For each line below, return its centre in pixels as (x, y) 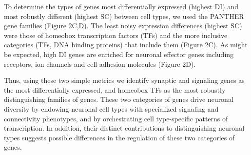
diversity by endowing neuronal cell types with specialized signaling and (111, 108)
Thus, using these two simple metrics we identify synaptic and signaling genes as (124, 80)
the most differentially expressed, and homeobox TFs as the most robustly (115, 89)
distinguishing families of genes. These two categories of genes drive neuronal (119, 99)
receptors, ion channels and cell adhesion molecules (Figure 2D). (100, 64)
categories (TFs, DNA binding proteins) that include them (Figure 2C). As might (126, 45)
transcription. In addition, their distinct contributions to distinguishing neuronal (124, 128)
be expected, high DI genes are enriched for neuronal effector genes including (119, 54)
